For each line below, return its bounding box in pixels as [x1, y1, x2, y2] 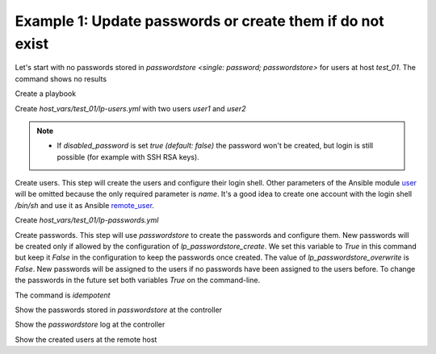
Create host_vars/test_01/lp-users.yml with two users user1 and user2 [15, 103, 246, 113]
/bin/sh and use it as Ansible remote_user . [15, 200, 155, 210]
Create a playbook [15, 89, 77, 98]
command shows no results [15, 73, 107, 84]
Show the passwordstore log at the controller [15, 319, 166, 330]
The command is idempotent [15, 290, 111, 300]
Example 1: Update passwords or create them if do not [15, 12, 384, 30]
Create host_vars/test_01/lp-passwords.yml [15, 215, 159, 225]
